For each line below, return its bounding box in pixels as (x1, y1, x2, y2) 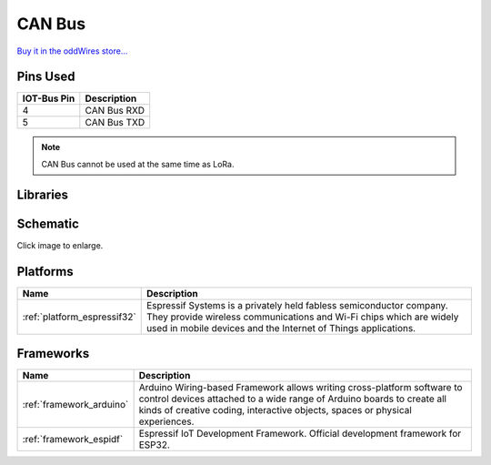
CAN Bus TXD (85, 116, 145, 129)
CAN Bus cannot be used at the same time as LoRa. (41, 158, 235, 169)
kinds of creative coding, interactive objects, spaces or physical (138, 404, 413, 417)
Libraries (16, 187, 68, 202)
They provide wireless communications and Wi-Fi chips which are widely (145, 310, 459, 323)
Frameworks (16, 346, 90, 361)
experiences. (138, 415, 195, 428)
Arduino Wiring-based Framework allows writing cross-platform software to (138, 381, 463, 394)
